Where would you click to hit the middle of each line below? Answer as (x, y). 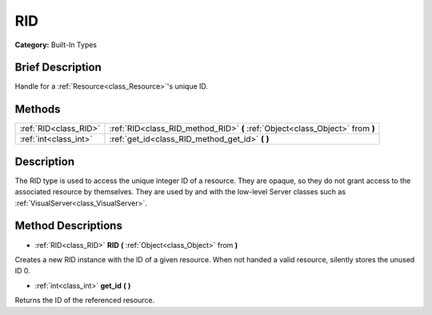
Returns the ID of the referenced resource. (85, 301)
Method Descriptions (69, 226)
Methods (38, 109)
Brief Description (58, 68)
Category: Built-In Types (56, 45)
